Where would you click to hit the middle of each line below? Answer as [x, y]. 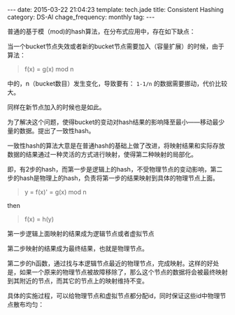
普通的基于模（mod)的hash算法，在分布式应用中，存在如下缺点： [101, 31]
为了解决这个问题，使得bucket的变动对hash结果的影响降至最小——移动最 [113, 122]
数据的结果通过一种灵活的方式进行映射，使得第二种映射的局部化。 [102, 154]
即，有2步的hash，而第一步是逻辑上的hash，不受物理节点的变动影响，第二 [115, 169]
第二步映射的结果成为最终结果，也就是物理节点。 [78, 248]
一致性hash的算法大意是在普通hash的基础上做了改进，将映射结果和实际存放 [116, 146]
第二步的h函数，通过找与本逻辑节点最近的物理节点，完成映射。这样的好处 [113, 263]
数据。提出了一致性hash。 [57, 131]
